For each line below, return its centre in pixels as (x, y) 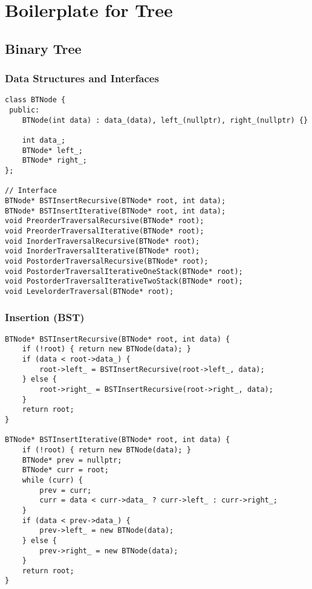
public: (24, 110)
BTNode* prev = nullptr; (72, 460)
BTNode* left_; (52, 150)
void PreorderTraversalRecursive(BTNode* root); (105, 221)
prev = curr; (66, 490)
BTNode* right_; (55, 161)
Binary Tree (43, 48)
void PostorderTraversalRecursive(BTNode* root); (107, 261)
